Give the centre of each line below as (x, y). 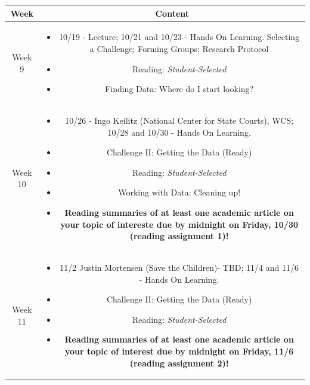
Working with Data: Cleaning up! (179, 192)
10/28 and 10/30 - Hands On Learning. (179, 132)
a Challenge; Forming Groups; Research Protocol (179, 48)
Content (172, 13)
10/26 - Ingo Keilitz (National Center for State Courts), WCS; (179, 120)
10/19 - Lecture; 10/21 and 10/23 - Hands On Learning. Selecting (179, 37)
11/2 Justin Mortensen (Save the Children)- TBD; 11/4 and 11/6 (179, 267)
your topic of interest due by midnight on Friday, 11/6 (179, 351)
